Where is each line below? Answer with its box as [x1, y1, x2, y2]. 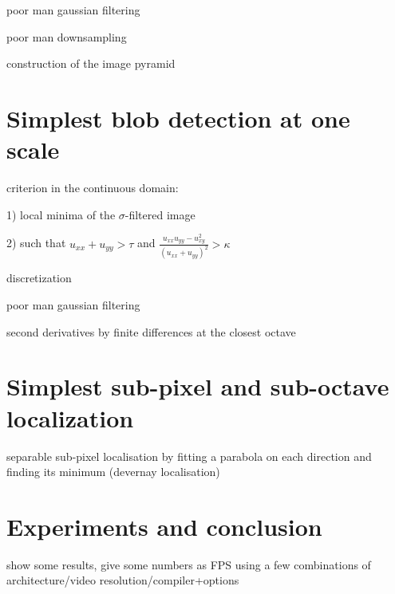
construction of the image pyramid [6, 55, 176, 72]
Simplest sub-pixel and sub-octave [6, 370, 389, 403]
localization [6, 401, 134, 434]
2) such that [6, 234, 66, 251]
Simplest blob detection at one [6, 101, 350, 134]
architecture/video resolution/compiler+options [6, 572, 239, 588]
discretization [6, 269, 72, 286]
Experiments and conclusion [6, 509, 322, 542]
